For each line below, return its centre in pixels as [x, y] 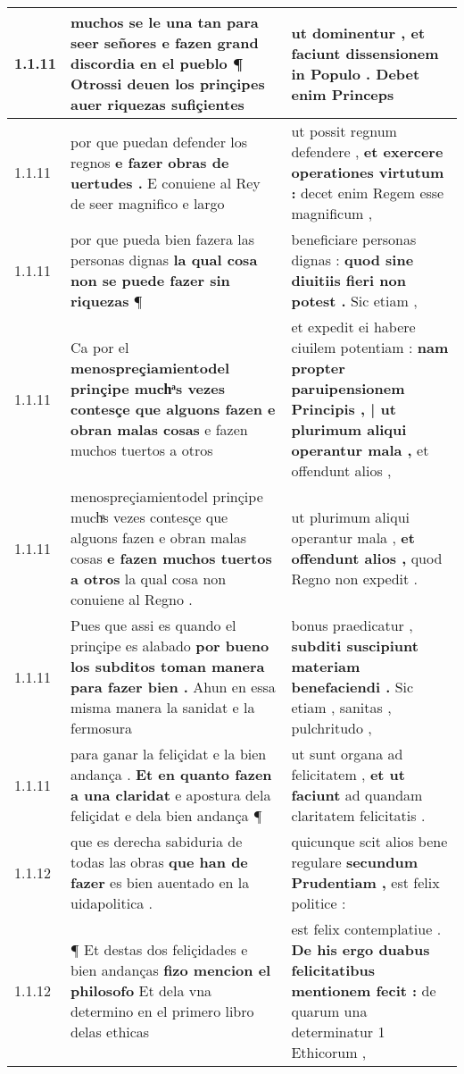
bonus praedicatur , [352, 625]
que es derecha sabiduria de [157, 841]
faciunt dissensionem [365, 53]
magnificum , [332, 213]
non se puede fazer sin [150, 280]
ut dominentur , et [358, 32]
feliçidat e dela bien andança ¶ [166, 815]
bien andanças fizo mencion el [171, 970]
